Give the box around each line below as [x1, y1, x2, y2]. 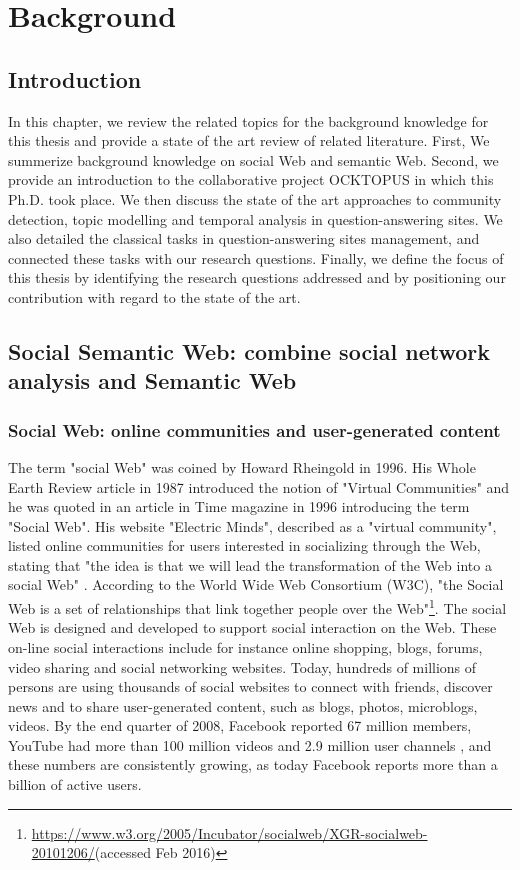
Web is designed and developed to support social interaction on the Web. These [8, 617, 497, 638]
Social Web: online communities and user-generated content [8, 417, 501, 442]
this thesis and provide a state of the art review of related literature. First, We [8, 130, 490, 151]
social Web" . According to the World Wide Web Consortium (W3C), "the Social [8, 574, 504, 595]
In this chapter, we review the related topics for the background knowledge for [8, 110, 489, 131]
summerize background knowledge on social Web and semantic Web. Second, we [8, 149, 499, 170]
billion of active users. [8, 774, 142, 795]
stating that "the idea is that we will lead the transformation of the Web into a [8, 554, 492, 575]
